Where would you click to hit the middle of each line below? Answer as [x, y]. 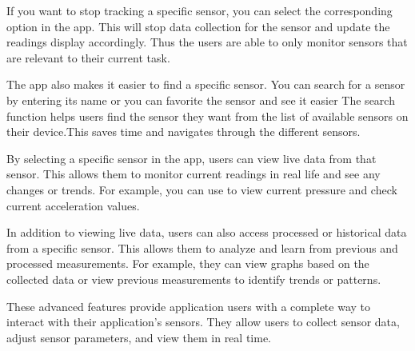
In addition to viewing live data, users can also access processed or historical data [207, 232]
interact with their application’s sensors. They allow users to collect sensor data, [203, 322]
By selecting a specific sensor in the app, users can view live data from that [192, 158]
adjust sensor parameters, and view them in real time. [139, 337]
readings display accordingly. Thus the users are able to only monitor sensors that [207, 42]
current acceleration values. [73, 205]
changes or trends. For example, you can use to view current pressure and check [202, 189]
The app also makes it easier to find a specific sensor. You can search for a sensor [206, 84]
